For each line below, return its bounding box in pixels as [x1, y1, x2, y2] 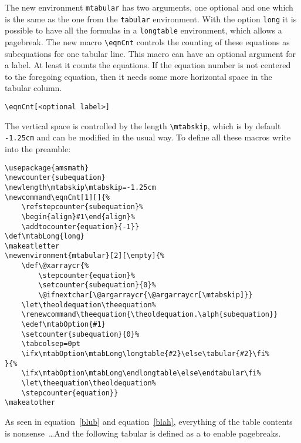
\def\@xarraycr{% [21, 261, 89, 270]
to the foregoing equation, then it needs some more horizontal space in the [5, 70, 272, 82]
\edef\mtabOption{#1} [21, 320, 106, 329]
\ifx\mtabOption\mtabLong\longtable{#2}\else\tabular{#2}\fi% [21, 350, 270, 358]
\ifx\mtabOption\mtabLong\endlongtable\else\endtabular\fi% [21, 369, 261, 378]
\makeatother [5, 398, 55, 407]
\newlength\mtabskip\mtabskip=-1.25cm [5, 183, 156, 192]
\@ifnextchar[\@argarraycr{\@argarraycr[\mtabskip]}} [38, 291, 253, 300]
